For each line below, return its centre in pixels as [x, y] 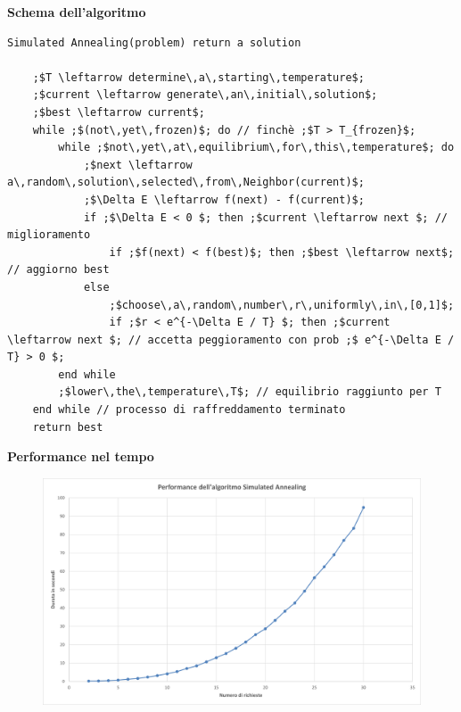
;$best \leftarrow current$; [119, 112]
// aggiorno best [58, 270]
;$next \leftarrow [138, 165]
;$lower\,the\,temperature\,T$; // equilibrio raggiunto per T [250, 392]
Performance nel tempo [81, 456]
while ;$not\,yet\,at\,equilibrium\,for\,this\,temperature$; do [256, 148]
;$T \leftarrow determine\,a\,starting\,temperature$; [198, 77]
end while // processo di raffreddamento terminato [189, 410]
